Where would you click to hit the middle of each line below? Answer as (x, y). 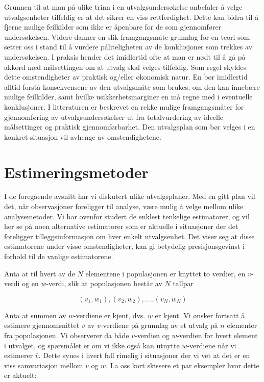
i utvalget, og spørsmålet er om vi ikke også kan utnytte (92, 345)
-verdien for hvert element (217, 335)
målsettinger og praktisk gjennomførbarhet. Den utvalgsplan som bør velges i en (130, 127)
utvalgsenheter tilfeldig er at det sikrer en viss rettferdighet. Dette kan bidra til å (131, 17)
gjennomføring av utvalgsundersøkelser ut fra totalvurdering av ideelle (114, 117)
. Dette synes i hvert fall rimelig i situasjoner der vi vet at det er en (144, 355)
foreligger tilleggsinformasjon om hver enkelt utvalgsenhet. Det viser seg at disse (129, 236)
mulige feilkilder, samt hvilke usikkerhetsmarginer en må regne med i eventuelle (128, 97)
